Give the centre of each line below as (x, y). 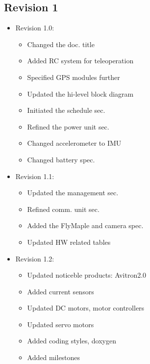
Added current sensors (61, 291)
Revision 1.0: (35, 28)
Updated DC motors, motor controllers (86, 308)
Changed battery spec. (61, 159)
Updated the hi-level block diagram (80, 93)
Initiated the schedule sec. (66, 110)
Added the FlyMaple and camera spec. (85, 225)
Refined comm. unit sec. (63, 209)
